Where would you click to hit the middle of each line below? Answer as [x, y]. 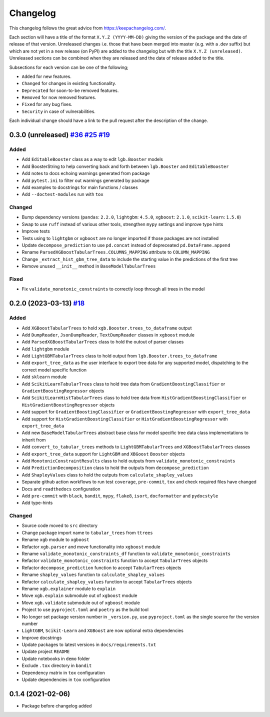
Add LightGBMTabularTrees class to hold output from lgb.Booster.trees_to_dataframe [119, 356]
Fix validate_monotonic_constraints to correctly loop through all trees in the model [113, 289]
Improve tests [36, 231]
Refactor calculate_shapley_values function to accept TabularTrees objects [107, 581]
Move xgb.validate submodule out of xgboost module [81, 602]
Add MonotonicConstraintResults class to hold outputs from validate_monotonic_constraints [128, 460]
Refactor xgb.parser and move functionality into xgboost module [91, 546]
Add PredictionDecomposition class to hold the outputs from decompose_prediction [115, 468]
